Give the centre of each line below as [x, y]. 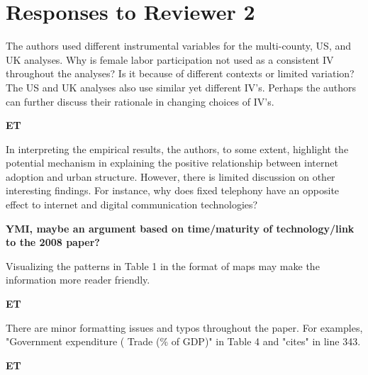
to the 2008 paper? [53, 242]
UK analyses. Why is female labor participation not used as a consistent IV [170, 59]
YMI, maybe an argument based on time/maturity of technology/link [180, 228]
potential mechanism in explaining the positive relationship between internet [172, 163]
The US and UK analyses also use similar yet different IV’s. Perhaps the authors [181, 87]
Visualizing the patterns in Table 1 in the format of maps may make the [163, 265]
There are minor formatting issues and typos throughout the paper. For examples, [184, 327]
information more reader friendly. [78, 280]
